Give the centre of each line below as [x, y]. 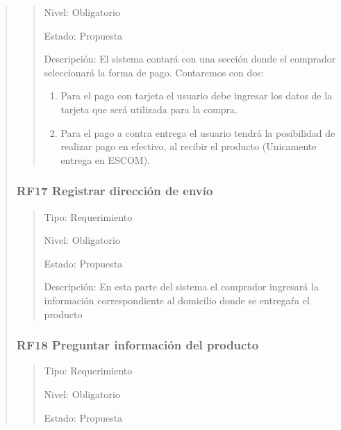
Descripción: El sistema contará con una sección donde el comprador [190, 59]
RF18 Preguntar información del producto [138, 345]
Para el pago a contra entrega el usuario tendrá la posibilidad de [198, 132]
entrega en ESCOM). [105, 159]
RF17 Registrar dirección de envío [115, 191]
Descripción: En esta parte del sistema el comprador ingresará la [181, 287]
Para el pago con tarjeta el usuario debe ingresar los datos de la [197, 96]
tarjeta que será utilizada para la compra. [149, 109]
